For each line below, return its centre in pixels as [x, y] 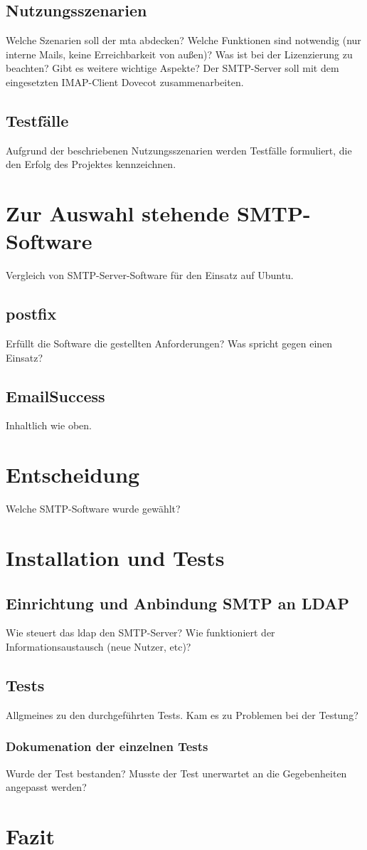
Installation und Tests [115, 557]
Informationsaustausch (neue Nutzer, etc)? [99, 646]
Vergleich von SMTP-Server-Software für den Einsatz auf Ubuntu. [150, 275]
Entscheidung [73, 474]
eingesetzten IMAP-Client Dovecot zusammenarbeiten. [125, 82]
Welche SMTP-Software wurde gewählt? [93, 509]
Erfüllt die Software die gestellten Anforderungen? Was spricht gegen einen [169, 343]
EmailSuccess [55, 395]
